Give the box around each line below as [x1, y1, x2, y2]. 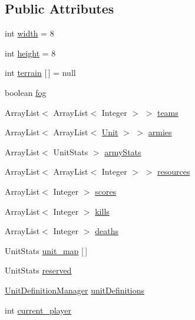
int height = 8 [5, 46, 56, 59]
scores [95, 185, 117, 197]
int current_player [5, 304, 71, 316]
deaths [95, 225, 118, 237]
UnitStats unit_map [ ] [5, 244, 88, 256]
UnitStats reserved [5, 264, 72, 276]
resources [157, 165, 190, 178]
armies [148, 126, 172, 138]
